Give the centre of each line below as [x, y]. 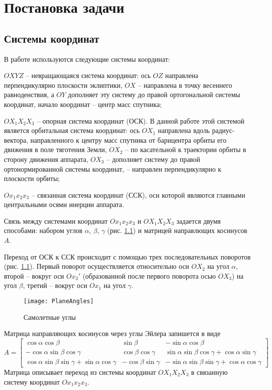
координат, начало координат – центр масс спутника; [83, 104]
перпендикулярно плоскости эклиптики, [63, 85]
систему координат [32, 381]
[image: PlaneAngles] [59, 301]
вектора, [16, 140]
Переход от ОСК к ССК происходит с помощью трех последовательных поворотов [127, 256]
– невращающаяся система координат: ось [88, 75]
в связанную [209, 372]
